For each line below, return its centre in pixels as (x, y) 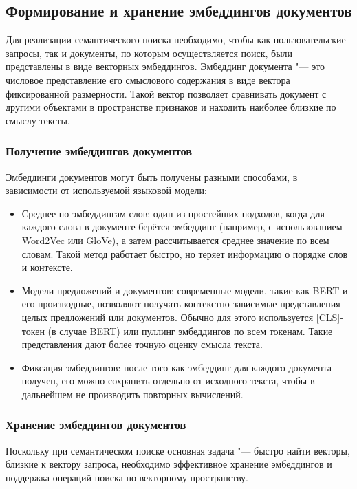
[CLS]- (329, 317)
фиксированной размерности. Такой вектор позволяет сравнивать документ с (166, 93)
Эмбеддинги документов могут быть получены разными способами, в (152, 176)
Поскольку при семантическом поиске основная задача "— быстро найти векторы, (178, 450)
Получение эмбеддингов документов (99, 151)
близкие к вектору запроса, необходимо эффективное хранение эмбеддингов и (169, 464)
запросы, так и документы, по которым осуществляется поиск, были (149, 53)
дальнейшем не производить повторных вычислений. (132, 394)
